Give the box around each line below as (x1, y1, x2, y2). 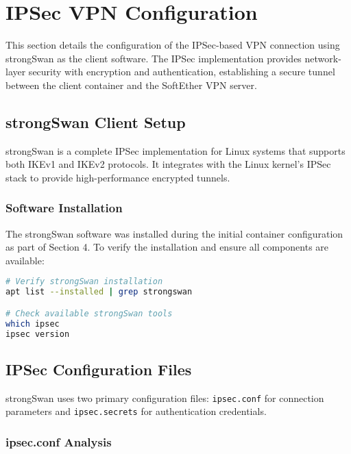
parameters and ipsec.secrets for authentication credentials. (5, 404, 267, 418)
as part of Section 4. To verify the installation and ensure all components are (5, 240, 329, 254)
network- (304, 51, 341, 65)
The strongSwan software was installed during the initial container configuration (5, 226, 343, 240)
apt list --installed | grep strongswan (5, 287, 193, 297)
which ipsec (5, 318, 60, 329)
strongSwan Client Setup (5, 111, 186, 132)
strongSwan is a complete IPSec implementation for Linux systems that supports (5, 143, 346, 157)
